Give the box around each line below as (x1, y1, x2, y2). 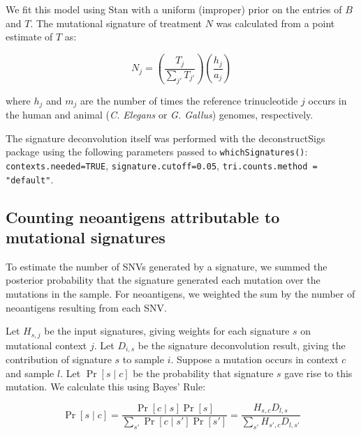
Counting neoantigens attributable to (6, 206, 280, 227)
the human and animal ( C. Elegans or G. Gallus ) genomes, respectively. (6, 107, 314, 122)
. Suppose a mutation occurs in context (170, 352, 339, 367)
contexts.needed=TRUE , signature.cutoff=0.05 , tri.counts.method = (6, 158, 318, 172)
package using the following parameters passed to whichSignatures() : (6, 144, 308, 159)
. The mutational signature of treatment (30, 15, 202, 30)
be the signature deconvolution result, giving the (138, 337, 346, 352)
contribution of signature (6, 352, 112, 367)
